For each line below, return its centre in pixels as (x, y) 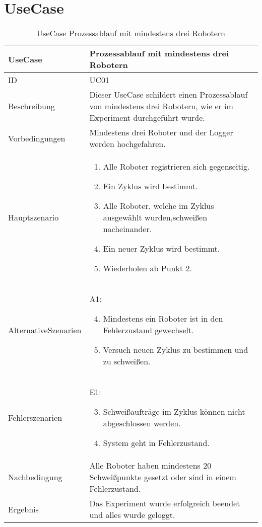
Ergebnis (23, 509)
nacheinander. (127, 229)
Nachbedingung (35, 477)
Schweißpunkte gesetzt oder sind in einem (163, 477)
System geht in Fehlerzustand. (156, 443)
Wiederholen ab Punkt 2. (147, 268)
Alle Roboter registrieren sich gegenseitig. (176, 167)
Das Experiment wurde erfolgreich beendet (165, 503)
